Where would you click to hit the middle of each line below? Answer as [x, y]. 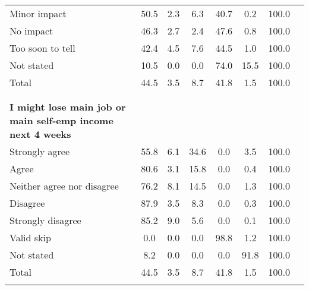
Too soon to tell [42, 48]
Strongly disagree [45, 220]
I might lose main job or [68, 107]
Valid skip [30, 237]
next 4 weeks [40, 134]
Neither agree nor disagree [64, 186]
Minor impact [38, 13]
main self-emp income [62, 120]
